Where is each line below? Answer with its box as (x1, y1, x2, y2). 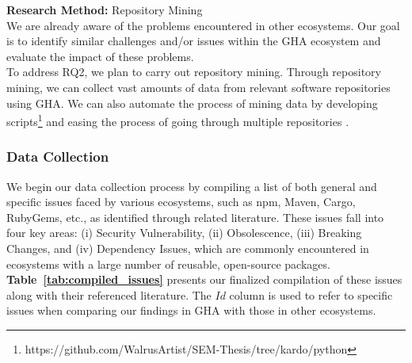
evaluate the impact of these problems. (6, 48, 194, 64)
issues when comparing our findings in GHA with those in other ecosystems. (6, 302, 376, 319)
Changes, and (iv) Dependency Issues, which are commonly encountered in (6, 240, 369, 256)
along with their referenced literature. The (6, 286, 212, 303)
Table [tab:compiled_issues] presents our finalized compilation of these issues (6, 271, 402, 288)
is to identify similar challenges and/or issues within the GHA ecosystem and (6, 32, 381, 49)
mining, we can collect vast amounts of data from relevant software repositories (6, 78, 391, 95)
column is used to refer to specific (229, 286, 393, 303)
